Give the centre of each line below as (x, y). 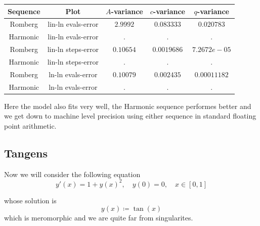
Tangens (26, 153)
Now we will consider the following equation (72, 174)
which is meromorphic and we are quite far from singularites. (99, 218)
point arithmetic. (30, 125)
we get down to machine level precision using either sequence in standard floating (130, 116)
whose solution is (30, 200)
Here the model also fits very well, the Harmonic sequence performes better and (128, 106)
